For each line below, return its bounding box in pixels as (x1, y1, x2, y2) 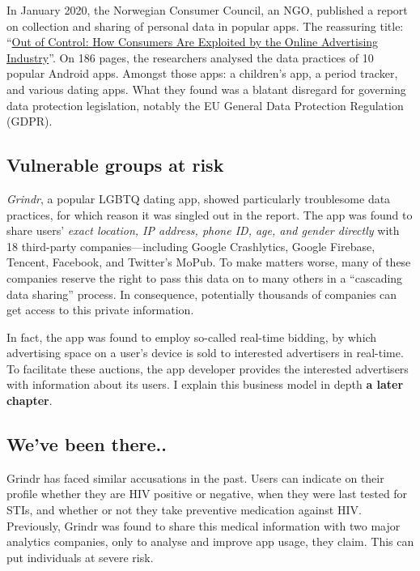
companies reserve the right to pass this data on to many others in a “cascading (6, 269, 403, 286)
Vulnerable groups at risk (6, 152, 224, 177)
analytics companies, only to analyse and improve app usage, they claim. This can (6, 533, 414, 550)
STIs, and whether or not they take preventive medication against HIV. (6, 501, 362, 518)
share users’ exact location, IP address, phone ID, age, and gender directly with (6, 222, 400, 239)
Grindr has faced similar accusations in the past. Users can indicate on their (6, 469, 384, 486)
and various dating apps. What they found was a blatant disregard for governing (6, 80, 406, 97)
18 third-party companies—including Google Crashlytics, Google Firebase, (6, 237, 375, 254)
